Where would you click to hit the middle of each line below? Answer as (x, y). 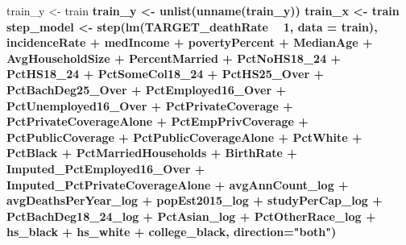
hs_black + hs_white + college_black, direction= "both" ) (172, 232)
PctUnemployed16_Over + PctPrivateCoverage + (150, 105)
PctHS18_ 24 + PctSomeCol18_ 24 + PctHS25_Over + (165, 74)
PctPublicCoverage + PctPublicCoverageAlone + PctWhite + (184, 137)
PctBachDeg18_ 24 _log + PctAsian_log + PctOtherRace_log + (191, 216)
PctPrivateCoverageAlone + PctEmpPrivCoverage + (157, 121)
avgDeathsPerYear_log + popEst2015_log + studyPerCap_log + (195, 200)
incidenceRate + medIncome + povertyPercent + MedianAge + (190, 42)
